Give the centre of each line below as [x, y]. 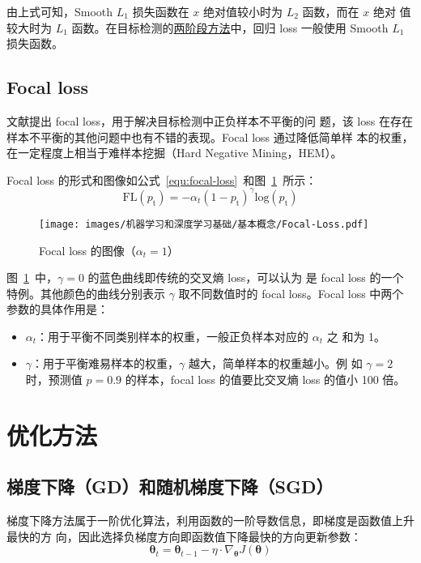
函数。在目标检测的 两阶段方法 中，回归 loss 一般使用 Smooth [230, 27]
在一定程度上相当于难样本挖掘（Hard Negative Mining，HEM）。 [174, 153]
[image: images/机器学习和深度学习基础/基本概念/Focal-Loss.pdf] [204, 224]
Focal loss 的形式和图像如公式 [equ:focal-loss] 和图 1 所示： [162, 179]
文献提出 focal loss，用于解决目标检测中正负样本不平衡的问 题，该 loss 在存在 [210, 120]
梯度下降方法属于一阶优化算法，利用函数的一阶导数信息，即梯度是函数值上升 [210, 520]
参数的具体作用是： [57, 309]
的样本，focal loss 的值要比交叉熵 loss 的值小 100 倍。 [265, 380]
